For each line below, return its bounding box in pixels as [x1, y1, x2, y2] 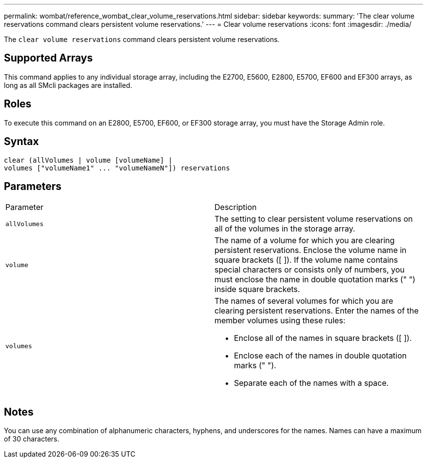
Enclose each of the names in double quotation [234, 351, 407, 361]
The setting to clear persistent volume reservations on [214, 214, 413, 224]
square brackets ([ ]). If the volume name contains [214, 255, 398, 265]
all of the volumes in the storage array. [214, 224, 355, 234]
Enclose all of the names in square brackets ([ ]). [234, 333, 412, 343]
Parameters [4, 180, 61, 192]
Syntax [4, 135, 39, 148]
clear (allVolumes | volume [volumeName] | [4, 156, 173, 164]
